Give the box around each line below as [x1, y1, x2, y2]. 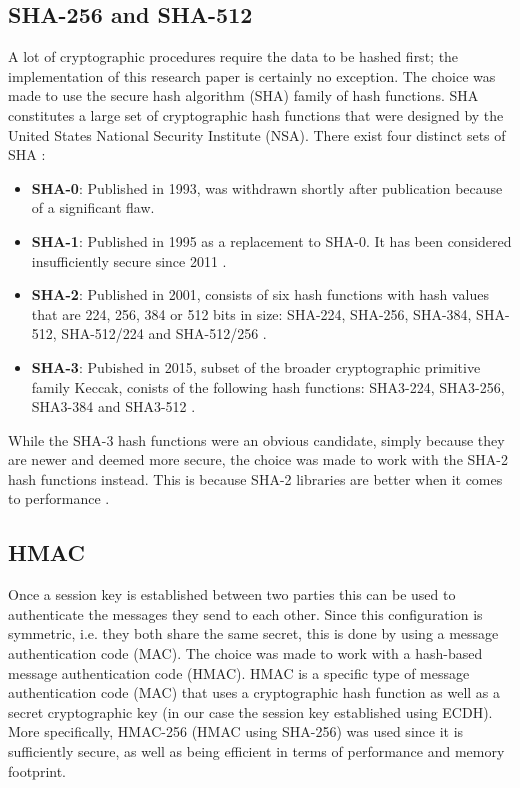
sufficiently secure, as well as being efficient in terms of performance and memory [8, 741, 505, 762]
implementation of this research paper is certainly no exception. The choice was [8, 65, 496, 86]
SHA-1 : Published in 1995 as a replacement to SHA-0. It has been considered [31, 230, 512, 251]
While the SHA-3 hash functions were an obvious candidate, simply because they [8, 429, 505, 450]
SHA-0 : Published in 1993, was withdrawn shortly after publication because [31, 177, 503, 198]
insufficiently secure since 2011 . [31, 250, 227, 271]
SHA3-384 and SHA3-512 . [31, 396, 196, 417]
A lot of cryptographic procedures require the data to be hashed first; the [8, 46, 459, 67]
